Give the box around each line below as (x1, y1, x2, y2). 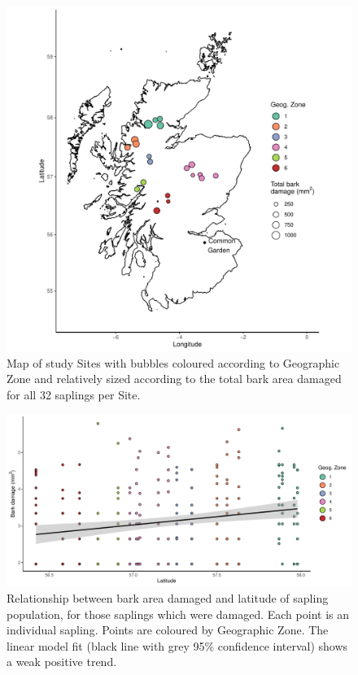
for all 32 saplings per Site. (7, 385, 141, 403)
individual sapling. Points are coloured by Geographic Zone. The (7, 621, 329, 638)
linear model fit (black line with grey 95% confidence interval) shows (7, 637, 348, 654)
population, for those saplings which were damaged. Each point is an (7, 605, 349, 622)
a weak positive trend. (7, 653, 117, 670)
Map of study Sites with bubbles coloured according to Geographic (7, 354, 340, 371)
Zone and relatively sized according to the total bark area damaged (7, 370, 342, 387)
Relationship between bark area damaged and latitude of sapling (7, 589, 329, 606)
